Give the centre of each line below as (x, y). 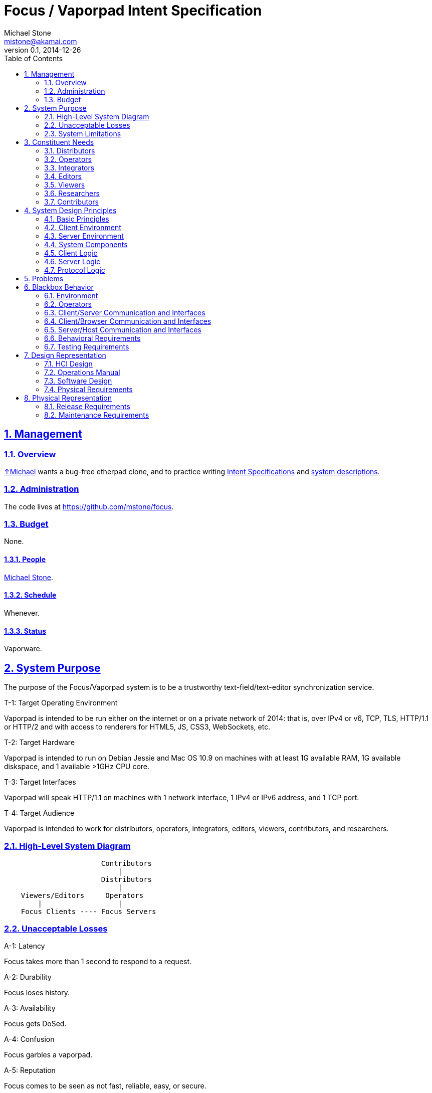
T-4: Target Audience (39, 813)
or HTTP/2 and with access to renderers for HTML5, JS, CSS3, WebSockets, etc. (137, 726)
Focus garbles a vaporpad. (48, 1055)
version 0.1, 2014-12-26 (43, 50)
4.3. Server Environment (84, 236)
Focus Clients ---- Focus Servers (88, 911)
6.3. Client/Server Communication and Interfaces (125, 312)
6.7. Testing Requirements (87, 346)
